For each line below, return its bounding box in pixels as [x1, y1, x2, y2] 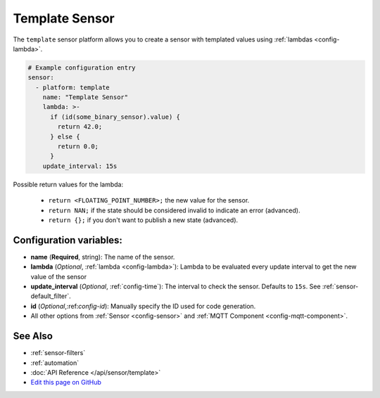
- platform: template [35, 83, 110, 91]
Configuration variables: [13, 234, 123, 246]
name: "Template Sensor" [42, 94, 129, 101]
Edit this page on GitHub [30, 378, 102, 387]
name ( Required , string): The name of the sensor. [30, 252, 175, 261]
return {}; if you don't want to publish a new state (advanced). [48, 215, 239, 224]
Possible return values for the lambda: [13, 180, 123, 188]
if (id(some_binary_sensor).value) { [50, 113, 181, 121]
